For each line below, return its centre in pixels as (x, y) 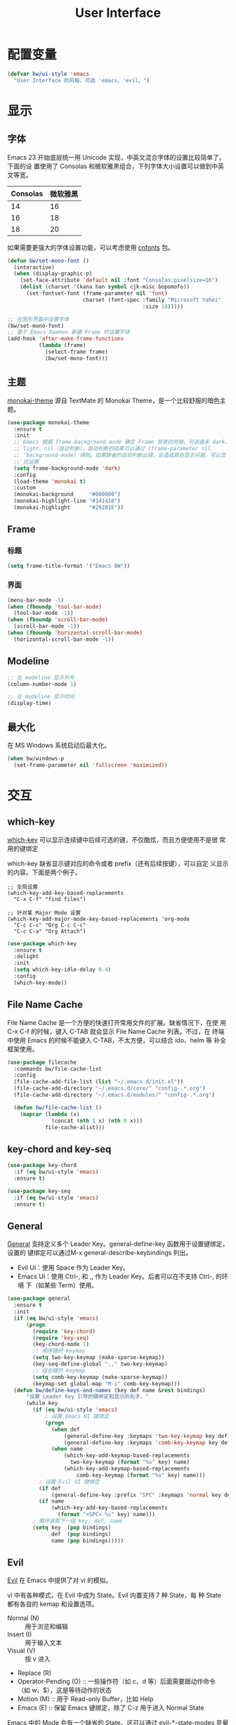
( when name (67, 1449)
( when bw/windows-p (36, 758)
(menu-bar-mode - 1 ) (36, 600)
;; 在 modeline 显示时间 (41, 697)
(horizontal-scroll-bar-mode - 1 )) (64, 639)
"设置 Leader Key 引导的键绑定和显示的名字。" (87, 1397)
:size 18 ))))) (163, 306)
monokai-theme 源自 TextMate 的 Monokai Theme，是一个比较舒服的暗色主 (117, 400)
